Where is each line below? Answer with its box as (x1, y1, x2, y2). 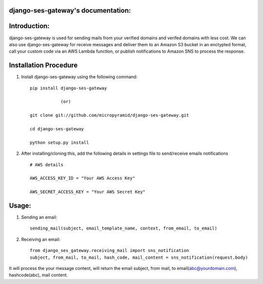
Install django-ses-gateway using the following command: (21, 74, 138, 80)
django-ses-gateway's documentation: (9, 6, 131, 15)
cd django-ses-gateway (30, 126, 84, 131)
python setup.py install (30, 140, 89, 145)
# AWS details (30, 162, 63, 167)
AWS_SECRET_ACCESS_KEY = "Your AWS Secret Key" (30, 189, 146, 195)
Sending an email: (21, 214, 57, 220)
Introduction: (9, 22, 50, 30)
